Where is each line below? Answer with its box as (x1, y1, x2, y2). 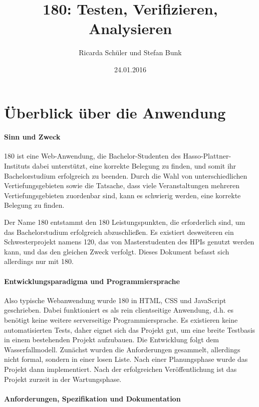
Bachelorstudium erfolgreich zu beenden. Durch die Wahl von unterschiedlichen (4, 170, 247, 181)
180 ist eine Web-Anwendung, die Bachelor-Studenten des (4, 151, 181, 161)
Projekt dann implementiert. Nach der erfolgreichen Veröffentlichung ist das (4, 363, 237, 374)
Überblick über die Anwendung (4, 102, 226, 122)
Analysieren (88, 18, 172, 39)
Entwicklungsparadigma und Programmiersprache (4, 276, 180, 286)
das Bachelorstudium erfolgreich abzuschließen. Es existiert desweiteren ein (4, 226, 234, 237)
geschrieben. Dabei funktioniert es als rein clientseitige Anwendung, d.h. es (4, 305, 234, 315)
